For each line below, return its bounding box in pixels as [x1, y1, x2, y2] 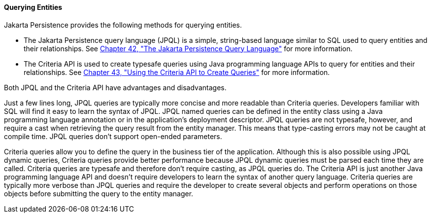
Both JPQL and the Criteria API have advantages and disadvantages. [4, 83, 227, 92]
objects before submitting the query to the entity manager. [4, 189, 194, 198]
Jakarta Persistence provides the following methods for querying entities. [4, 20, 242, 29]
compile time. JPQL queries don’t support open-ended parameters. [4, 132, 222, 141]
